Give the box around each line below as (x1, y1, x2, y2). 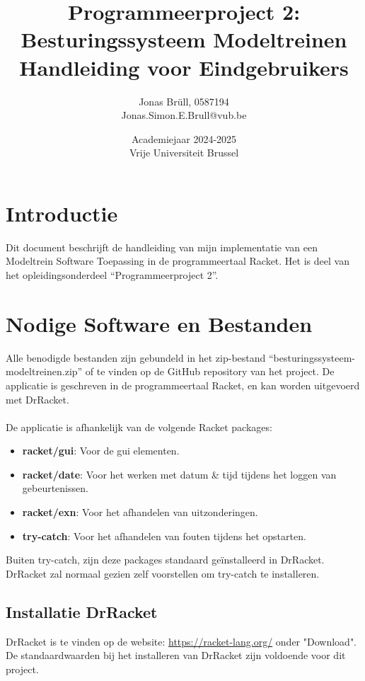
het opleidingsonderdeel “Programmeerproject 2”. (6, 268, 219, 282)
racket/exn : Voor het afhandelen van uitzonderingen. (22, 505, 258, 520)
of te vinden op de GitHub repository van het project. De (85, 364, 335, 379)
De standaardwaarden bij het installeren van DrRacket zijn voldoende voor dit (6, 648, 346, 663)
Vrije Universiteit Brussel (129, 145, 239, 160)
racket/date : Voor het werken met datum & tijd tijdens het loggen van (22, 467, 337, 481)
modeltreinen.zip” (6, 364, 83, 379)
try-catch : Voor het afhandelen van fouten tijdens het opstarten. (22, 528, 306, 543)
